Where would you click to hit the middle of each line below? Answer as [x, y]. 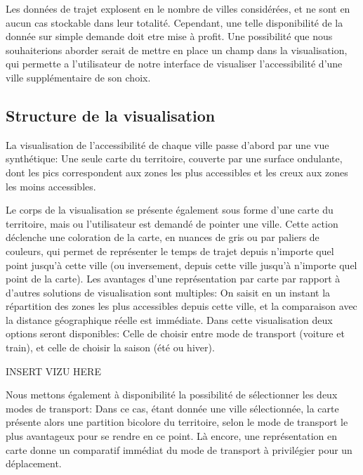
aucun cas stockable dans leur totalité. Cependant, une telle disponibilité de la [174, 22]
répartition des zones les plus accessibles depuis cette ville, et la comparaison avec [181, 306]
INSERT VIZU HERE [53, 371]
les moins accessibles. [51, 186]
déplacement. [34, 463]
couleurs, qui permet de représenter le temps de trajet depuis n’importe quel [170, 250]
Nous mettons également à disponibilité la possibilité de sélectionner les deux [172, 395]
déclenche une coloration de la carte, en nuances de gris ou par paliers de [163, 237]
